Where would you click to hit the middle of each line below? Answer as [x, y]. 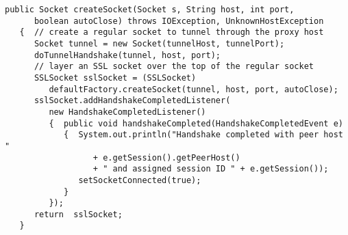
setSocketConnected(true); [140, 180]
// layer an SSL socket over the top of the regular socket [174, 67]
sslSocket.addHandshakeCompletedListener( [132, 101]
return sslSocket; [78, 214]
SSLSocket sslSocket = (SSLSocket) [115, 78]
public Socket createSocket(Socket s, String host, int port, [150, 10]
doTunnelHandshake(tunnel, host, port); [127, 55]
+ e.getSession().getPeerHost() [166, 157]
